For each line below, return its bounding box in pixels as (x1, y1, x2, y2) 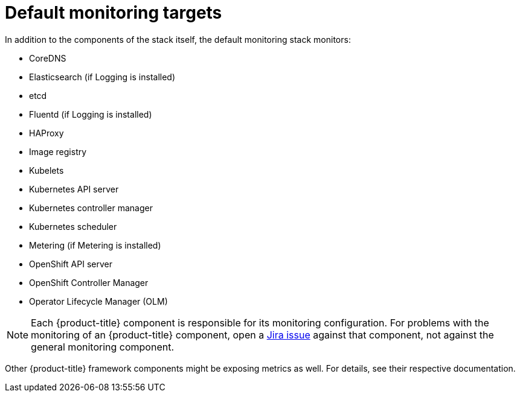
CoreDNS (29, 52, 66, 63)
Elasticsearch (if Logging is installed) (29, 71, 176, 82)
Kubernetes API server (29, 183, 119, 194)
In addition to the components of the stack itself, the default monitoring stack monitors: (5, 34, 351, 45)
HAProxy (29, 127, 64, 138)
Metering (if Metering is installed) (29, 240, 161, 250)
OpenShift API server (29, 258, 112, 269)
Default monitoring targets (5, 2, 222, 23)
